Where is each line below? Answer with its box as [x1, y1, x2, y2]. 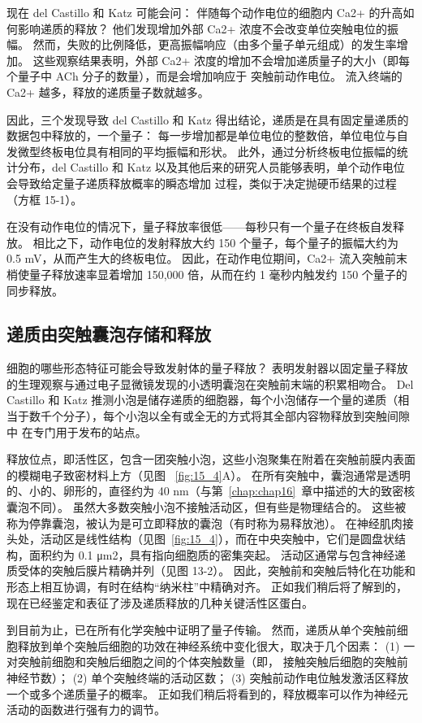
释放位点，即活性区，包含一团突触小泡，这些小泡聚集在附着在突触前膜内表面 [6, 451, 416, 468]
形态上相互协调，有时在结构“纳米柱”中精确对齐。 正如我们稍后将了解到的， [6, 578, 407, 595]
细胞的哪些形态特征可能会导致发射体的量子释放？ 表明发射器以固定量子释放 [6, 359, 408, 377]
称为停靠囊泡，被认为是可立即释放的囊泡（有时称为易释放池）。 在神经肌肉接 [6, 514, 414, 531]
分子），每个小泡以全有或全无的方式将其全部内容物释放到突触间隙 [62, 407, 410, 425]
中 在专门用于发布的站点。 [6, 423, 147, 440]
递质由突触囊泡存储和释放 [6, 321, 211, 346]
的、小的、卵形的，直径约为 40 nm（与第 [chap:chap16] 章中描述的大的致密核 [6, 482, 416, 499]
